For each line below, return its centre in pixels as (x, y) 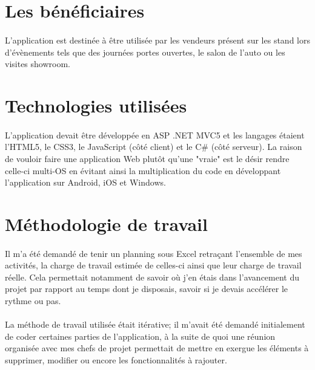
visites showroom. (38, 64)
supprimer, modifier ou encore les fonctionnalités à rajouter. (116, 360)
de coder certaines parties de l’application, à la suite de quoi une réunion (140, 336)
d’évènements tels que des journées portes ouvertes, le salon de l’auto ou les (145, 52)
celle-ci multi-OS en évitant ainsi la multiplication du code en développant (143, 170)
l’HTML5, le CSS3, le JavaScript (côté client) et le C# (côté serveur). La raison (154, 147)
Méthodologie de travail (106, 223)
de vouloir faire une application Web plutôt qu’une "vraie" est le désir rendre (147, 158)
